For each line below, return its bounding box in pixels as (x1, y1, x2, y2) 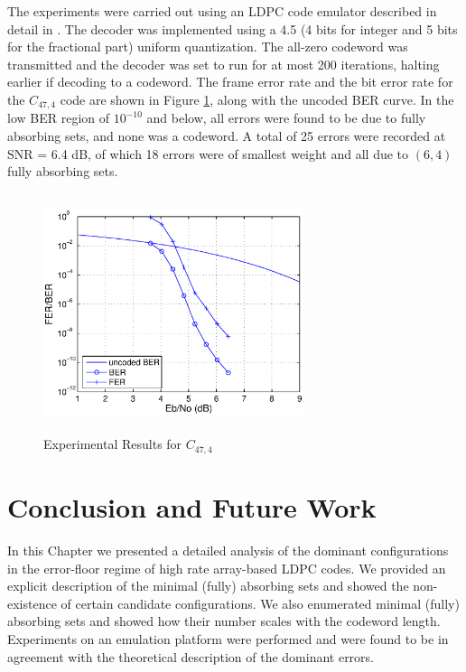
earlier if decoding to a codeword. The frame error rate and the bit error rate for (7, 72, 453, 91)
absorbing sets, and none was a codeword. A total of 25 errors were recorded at (7, 126, 446, 145)
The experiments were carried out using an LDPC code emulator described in (7, 2, 437, 20)
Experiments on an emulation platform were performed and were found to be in (7, 629, 449, 648)
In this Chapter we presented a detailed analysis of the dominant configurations (7, 540, 449, 559)
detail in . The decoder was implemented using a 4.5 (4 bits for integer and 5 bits (7, 19, 458, 38)
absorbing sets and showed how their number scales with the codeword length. (7, 611, 441, 630)
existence (7, 593, 57, 612)
